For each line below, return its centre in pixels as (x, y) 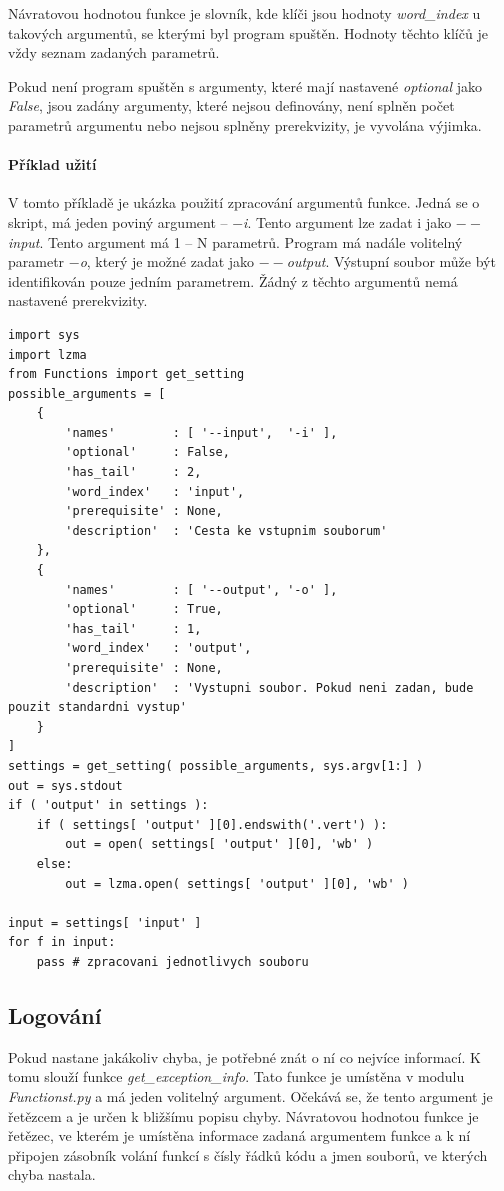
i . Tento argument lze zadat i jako (347, 221)
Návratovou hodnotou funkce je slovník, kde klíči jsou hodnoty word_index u (244, 13)
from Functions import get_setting (126, 374)
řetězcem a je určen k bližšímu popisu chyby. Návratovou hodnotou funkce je (243, 1115)
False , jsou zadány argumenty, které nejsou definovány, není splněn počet (231, 105)
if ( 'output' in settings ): (108, 805)
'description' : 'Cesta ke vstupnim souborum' (226, 530)
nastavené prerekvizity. (78, 300)
